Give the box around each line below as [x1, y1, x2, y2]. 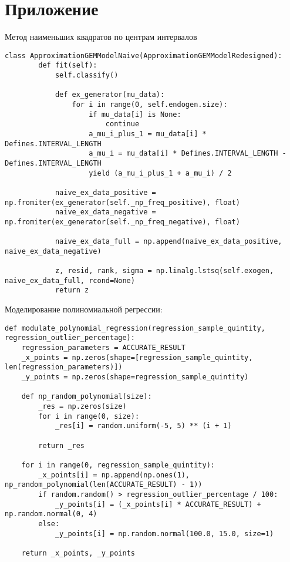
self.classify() [55, 71, 119, 80]
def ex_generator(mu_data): [55, 90, 165, 99]
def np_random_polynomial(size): [21, 392, 152, 401]
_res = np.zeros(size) [38, 402, 127, 410]
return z [55, 286, 89, 295]
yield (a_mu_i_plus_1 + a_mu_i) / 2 [89, 169, 232, 177]
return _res [38, 441, 85, 450]
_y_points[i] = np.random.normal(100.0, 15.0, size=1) [55, 529, 274, 538]
